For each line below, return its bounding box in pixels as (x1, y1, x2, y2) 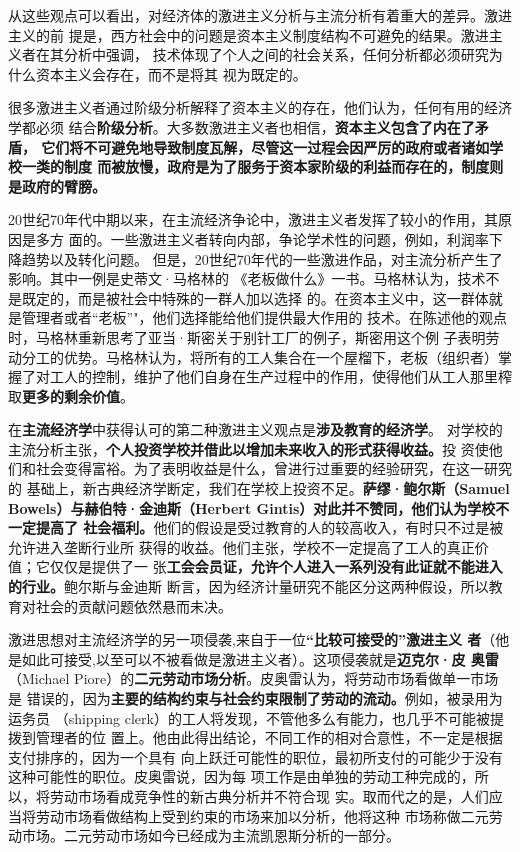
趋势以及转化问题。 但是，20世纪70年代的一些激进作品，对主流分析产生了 (21, 248, 503, 269)
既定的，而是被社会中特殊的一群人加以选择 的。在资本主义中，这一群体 (21, 287, 489, 308)
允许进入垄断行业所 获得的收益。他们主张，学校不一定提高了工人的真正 (8, 536, 475, 557)
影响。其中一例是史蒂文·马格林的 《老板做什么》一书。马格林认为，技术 (8, 268, 486, 289)
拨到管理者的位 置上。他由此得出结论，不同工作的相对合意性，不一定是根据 (8, 727, 503, 748)
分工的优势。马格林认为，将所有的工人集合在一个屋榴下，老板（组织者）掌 (21, 346, 512, 367)
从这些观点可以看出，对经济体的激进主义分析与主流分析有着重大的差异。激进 (8, 5, 512, 25)
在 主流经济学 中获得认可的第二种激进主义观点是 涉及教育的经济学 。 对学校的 (8, 419, 503, 440)
